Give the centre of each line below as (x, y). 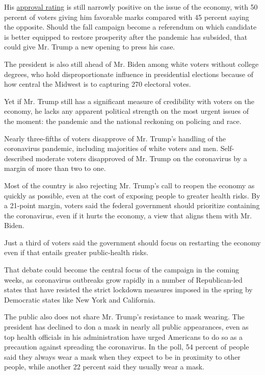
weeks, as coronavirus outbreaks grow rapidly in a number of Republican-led (123, 279)
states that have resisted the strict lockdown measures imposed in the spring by (128, 290)
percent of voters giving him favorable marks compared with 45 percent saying (127, 17)
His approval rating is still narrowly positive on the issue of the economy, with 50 (131, 7)
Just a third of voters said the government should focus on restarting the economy (132, 242)
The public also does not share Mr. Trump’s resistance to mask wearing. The (124, 317)
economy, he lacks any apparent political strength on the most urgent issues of (127, 111)
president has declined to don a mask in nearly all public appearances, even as (126, 327)
